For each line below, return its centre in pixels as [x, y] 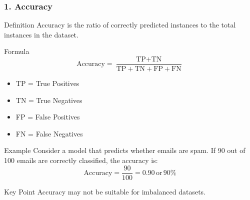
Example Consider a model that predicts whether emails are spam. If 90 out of [125, 150]
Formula [17, 51]
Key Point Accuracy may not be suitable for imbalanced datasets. [105, 191]
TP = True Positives [47, 83]
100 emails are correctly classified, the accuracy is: [81, 160]
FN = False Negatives [49, 133]
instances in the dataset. [41, 34]
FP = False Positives [48, 117]
